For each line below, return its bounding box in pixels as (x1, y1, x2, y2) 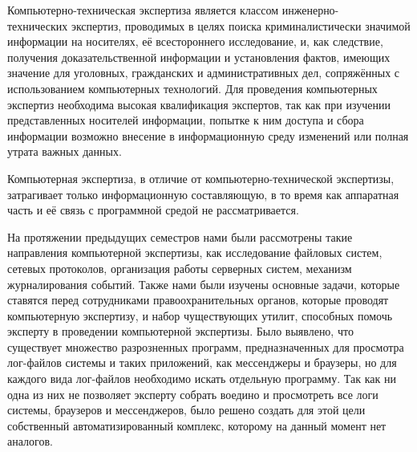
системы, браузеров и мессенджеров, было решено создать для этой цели (7, 401, 366, 418)
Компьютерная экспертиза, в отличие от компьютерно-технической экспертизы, (7, 169, 395, 186)
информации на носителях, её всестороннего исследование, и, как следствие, (7, 33, 383, 50)
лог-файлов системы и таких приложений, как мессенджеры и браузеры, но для (7, 354, 397, 371)
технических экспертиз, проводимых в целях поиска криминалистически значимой (7, 17, 411, 34)
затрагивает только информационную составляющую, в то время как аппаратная (7, 185, 399, 202)
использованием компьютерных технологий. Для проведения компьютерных (7, 79, 378, 96)
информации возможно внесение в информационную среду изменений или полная (7, 127, 409, 144)
